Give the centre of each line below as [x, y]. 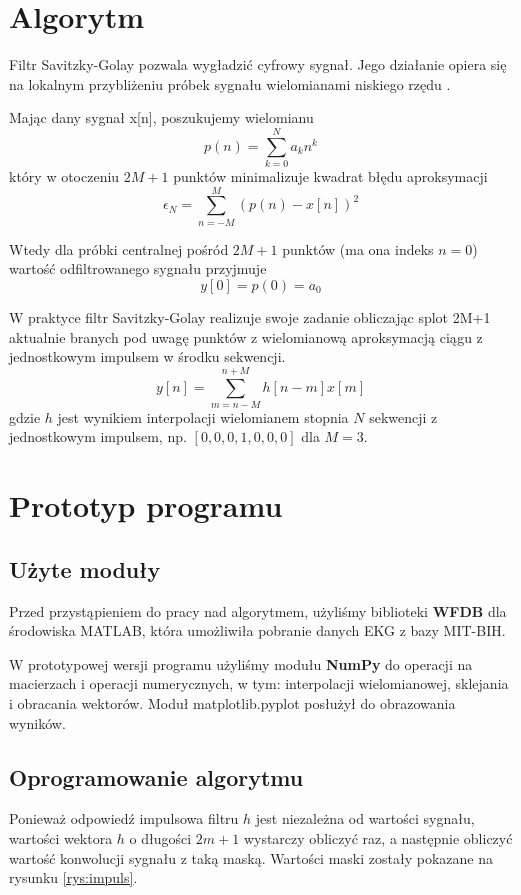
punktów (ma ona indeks [358, 248]
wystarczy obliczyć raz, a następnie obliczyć [378, 837]
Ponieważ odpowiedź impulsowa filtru [124, 818]
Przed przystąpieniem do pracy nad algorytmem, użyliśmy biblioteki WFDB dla [258, 610]
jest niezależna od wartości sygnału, [365, 818]
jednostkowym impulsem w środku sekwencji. [147, 356]
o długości [160, 837]
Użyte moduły [85, 568]
